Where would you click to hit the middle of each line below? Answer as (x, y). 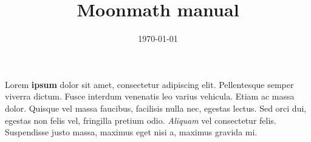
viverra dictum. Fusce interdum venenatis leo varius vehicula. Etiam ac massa (150, 96)
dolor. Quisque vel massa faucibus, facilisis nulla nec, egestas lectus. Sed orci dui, (156, 108)
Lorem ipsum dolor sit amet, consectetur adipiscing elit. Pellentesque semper (149, 84)
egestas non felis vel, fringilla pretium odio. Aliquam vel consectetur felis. (141, 120)
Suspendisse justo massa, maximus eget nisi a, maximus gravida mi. (131, 132)
